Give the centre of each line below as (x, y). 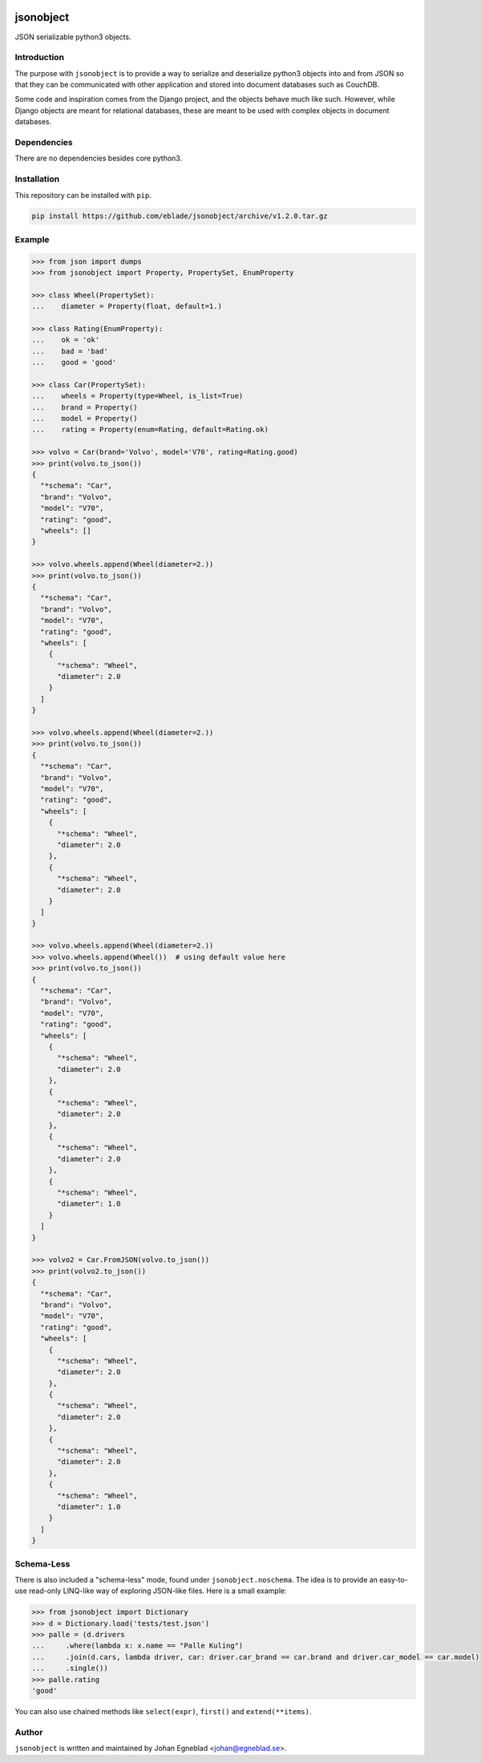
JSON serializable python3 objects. (73, 37)
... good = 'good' (74, 362)
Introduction (39, 58)
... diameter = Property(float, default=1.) (127, 306)
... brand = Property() (85, 407)
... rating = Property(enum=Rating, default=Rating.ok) (150, 430)
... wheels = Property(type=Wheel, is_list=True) (137, 396)
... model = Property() (85, 419)
